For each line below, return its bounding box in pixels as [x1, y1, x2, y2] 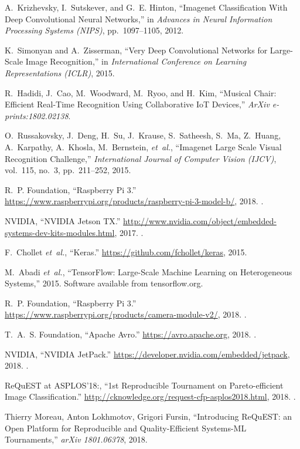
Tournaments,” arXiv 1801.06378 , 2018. [5, 433, 148, 445]
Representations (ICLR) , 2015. [5, 66, 115, 79]
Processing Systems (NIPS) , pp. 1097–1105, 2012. [5, 24, 184, 36]
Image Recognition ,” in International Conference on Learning [25, 55, 247, 67]
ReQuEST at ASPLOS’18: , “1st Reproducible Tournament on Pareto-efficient [5, 379, 284, 391]
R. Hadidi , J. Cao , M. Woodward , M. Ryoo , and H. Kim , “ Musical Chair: [5, 86, 277, 99]
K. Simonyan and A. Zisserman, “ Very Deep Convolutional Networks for [5, 43, 268, 56]
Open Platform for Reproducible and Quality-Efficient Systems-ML [5, 421, 247, 434]
